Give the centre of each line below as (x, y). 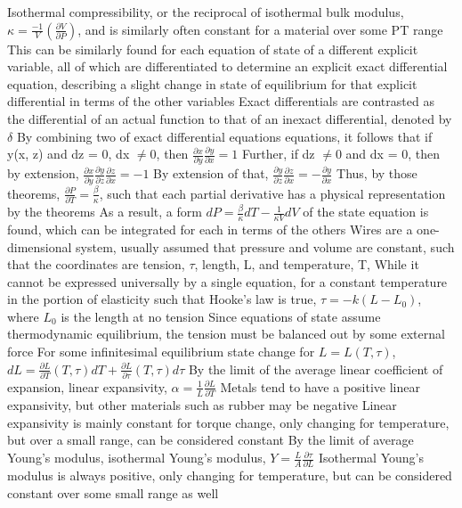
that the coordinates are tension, (96, 264)
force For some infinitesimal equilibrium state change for (161, 352)
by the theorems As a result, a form (105, 212)
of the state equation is (366, 212)
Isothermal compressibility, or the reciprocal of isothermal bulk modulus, (206, 12)
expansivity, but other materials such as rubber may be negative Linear (202, 405)
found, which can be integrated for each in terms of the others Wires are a (210, 229)
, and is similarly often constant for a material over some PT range (260, 29)
